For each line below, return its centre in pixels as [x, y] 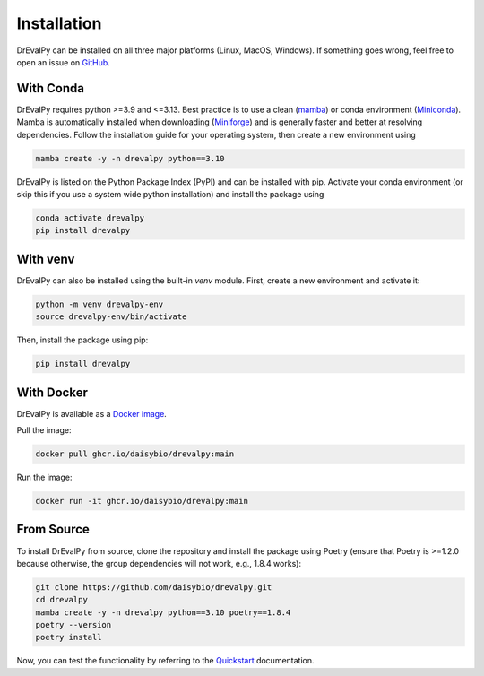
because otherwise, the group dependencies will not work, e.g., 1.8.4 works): [159, 563]
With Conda [51, 88]
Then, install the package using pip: [82, 340]
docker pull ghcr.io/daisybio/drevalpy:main [135, 454]
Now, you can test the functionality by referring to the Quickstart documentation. [165, 661]
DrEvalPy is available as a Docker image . [92, 413]
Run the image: [44, 477]
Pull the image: [44, 430]
